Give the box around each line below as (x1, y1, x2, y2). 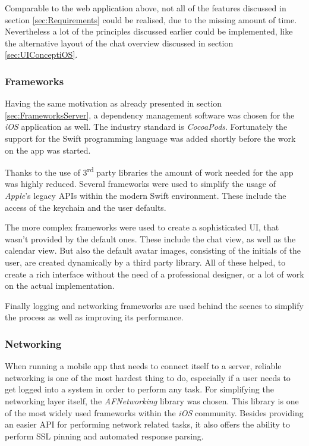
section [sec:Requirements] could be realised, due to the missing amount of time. (5, 13, 297, 26)
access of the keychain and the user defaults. (5, 201, 166, 213)
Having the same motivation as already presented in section (5, 97, 222, 110)
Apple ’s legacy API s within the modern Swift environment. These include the (5, 189, 286, 201)
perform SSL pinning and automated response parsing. (5, 429, 204, 442)
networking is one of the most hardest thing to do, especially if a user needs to (5, 371, 291, 383)
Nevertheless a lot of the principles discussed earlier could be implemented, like (5, 25, 293, 38)
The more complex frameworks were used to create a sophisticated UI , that (5, 221, 279, 233)
